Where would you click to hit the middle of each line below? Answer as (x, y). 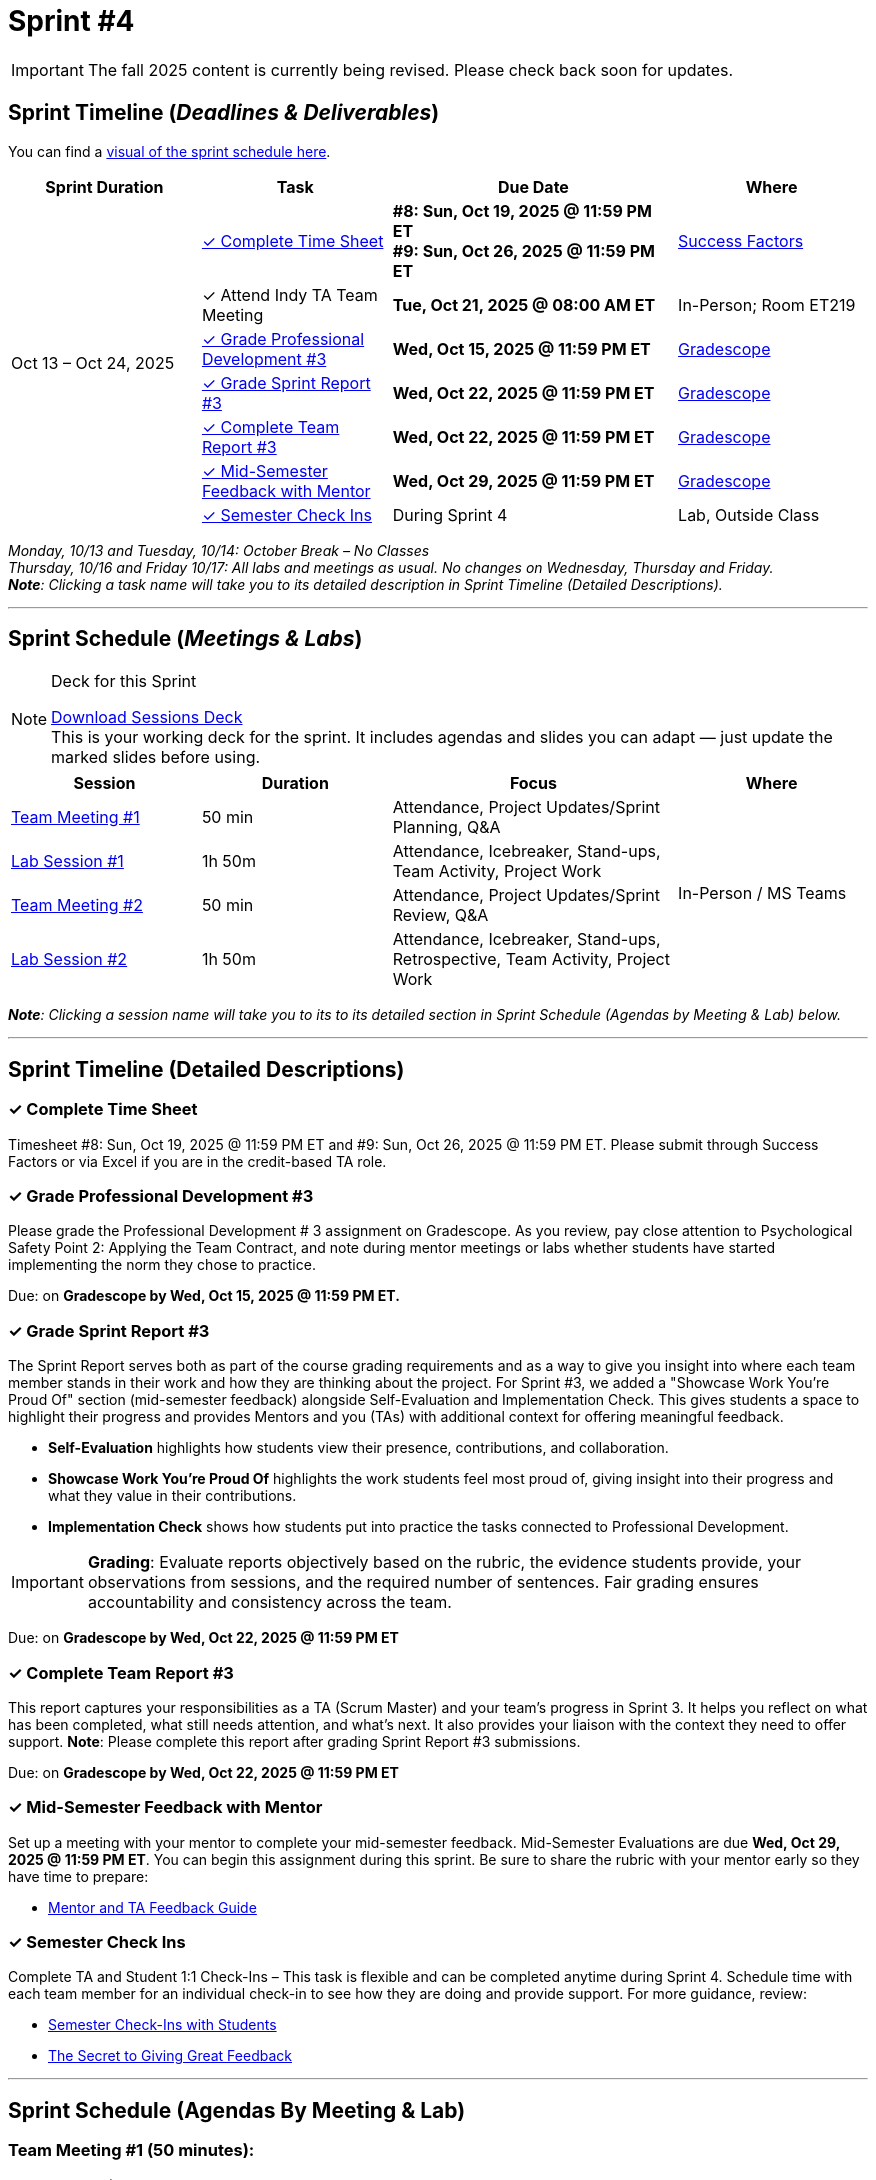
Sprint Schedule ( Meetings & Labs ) (185, 639)
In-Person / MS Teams (762, 893)
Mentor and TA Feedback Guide (152, 1907)
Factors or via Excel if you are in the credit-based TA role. (197, 1161)
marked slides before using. (156, 757)
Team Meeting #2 (77, 905)
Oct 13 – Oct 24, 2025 (93, 362)
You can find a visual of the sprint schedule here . (169, 151)
